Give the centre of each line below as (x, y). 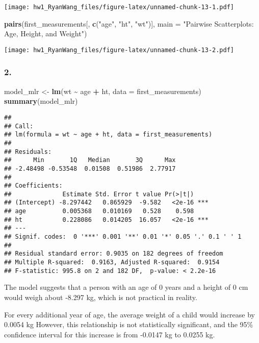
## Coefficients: (33, 186)
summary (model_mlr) (41, 101)
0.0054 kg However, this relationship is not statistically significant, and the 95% (129, 324)
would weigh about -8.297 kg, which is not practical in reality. (101, 297)
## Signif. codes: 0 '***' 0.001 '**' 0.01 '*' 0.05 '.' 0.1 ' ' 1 (123, 237)
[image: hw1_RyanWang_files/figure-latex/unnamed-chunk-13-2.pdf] (119, 50)
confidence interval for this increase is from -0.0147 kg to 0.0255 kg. (110, 334)
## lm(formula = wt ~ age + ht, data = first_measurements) (108, 135)
